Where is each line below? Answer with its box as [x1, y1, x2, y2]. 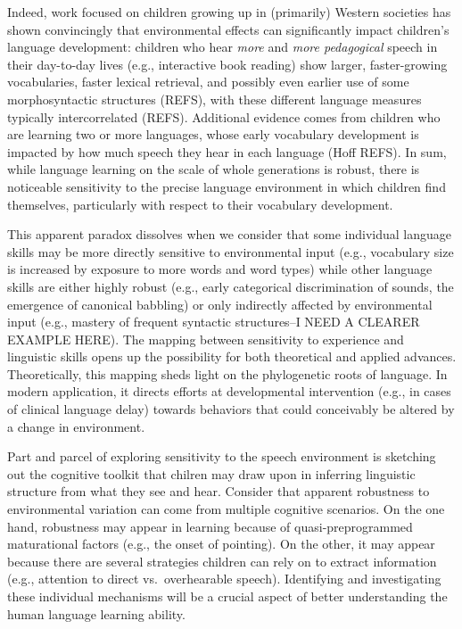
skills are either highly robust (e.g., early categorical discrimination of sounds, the [7, 277, 454, 295]
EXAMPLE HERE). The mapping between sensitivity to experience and [7, 329, 404, 348]
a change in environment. [7, 417, 145, 435]
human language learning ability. [7, 604, 186, 623]
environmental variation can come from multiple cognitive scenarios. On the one [7, 500, 445, 518]
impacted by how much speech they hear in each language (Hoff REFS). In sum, [7, 142, 447, 161]
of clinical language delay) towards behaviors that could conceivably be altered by [7, 400, 455, 418]
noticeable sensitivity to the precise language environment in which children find [7, 177, 446, 195]
